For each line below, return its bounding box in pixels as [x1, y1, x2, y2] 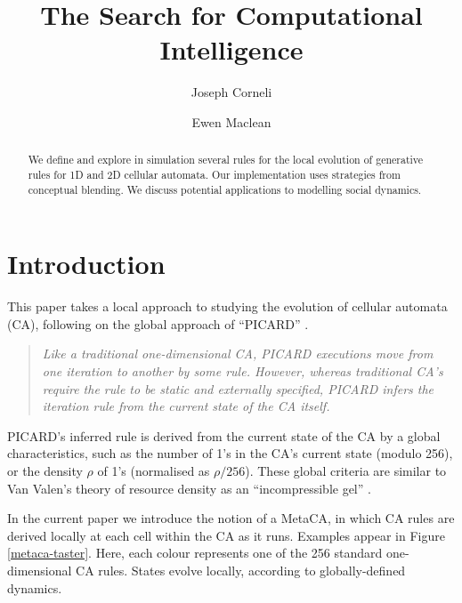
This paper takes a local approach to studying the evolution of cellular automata [7, 297, 448, 316]
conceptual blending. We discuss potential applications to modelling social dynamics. [28, 181, 422, 197]
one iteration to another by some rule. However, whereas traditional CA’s [42, 361, 443, 380]
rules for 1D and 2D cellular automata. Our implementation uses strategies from [28, 166, 401, 181]
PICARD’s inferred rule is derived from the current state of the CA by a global [7, 426, 441, 445]
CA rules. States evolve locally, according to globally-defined [76, 560, 406, 579]
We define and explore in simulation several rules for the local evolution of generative [28, 152, 424, 167]
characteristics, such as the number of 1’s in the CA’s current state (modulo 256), [7, 444, 453, 462]
